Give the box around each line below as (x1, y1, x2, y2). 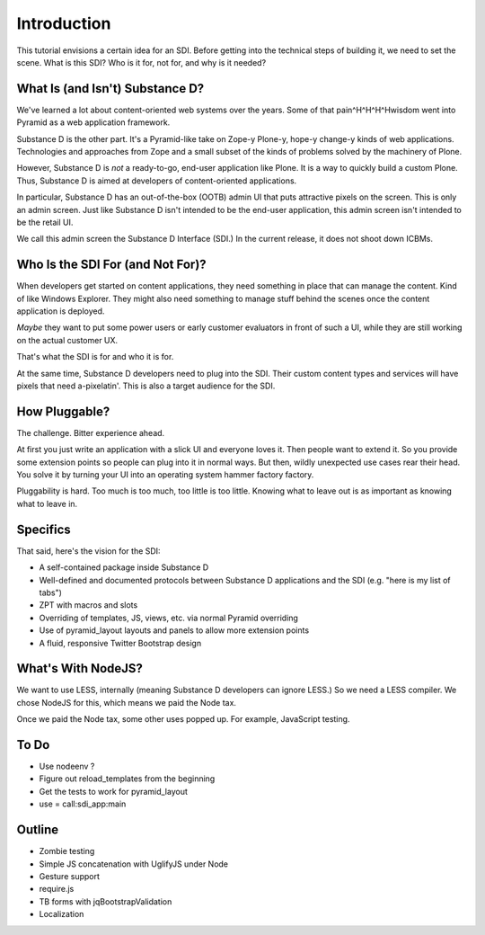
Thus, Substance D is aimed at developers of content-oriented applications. (16, 175, 297, 186)
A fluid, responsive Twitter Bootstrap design (39, 637, 202, 648)
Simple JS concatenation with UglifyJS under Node (39, 859, 229, 869)
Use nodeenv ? (39, 761, 95, 772)
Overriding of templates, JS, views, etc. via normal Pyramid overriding (39, 612, 298, 623)
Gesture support (39, 870, 101, 881)
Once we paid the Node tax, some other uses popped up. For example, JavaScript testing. (16, 714, 350, 725)
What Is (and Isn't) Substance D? (16, 81, 205, 96)
